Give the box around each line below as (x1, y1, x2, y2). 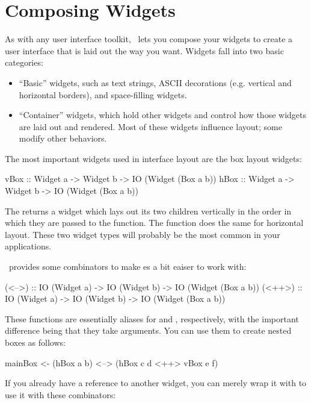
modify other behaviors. (19, 132, 107, 145)
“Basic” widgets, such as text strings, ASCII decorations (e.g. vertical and (19, 76, 292, 89)
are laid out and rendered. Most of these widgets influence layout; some (19, 120, 282, 133)
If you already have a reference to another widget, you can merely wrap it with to (5, 376, 307, 389)
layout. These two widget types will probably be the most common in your (5, 228, 280, 240)
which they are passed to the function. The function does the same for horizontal (5, 216, 304, 229)
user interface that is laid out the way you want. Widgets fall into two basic (5, 44, 284, 57)
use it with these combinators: (5, 388, 116, 401)
